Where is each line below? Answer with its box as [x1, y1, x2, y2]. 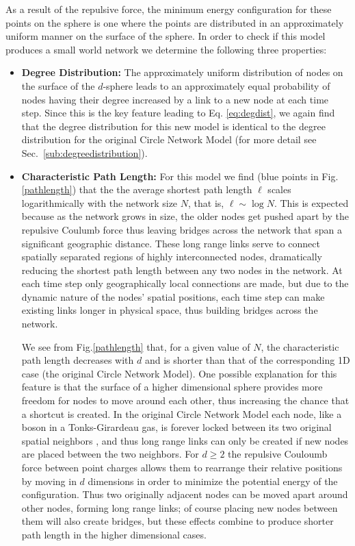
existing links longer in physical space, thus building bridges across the [21, 303, 318, 317]
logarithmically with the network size [21, 195, 178, 210]
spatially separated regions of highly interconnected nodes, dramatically [21, 249, 322, 264]
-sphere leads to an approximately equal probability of [103, 78, 330, 92]
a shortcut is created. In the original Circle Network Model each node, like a [21, 406, 342, 421]
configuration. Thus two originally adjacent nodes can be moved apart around [21, 487, 348, 501]
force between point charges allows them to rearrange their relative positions [21, 460, 343, 474]
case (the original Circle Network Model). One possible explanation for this [21, 366, 337, 380]
